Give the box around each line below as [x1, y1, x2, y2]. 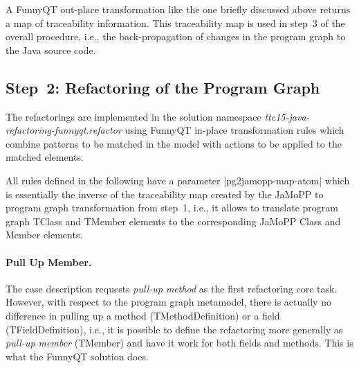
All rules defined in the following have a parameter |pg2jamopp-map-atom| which [6, 173, 350, 187]
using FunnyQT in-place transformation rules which [125, 123, 344, 137]
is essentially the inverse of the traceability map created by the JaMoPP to [6, 186, 324, 201]
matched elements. [6, 150, 84, 164]
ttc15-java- [264, 109, 310, 123]
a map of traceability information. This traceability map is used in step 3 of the [6, 15, 345, 30]
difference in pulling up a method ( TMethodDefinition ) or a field [6, 308, 280, 322]
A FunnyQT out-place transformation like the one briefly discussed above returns [6, 2, 351, 16]
